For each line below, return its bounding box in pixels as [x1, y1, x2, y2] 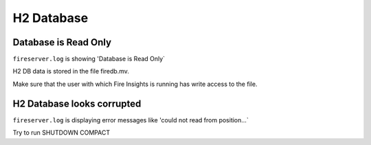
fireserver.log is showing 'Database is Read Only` [12, 55, 165, 63]
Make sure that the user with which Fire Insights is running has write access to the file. [12, 80, 258, 88]
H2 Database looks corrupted [12, 98, 142, 109]
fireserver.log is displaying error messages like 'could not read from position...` [12, 115, 249, 124]
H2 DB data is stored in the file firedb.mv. [12, 67, 130, 76]
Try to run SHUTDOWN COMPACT [12, 129, 110, 137]
